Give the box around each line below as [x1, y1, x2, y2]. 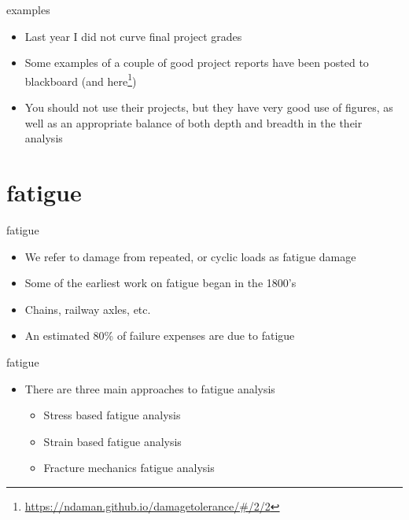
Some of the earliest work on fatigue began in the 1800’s [24, 275, 297, 291]
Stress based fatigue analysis [43, 407, 181, 423]
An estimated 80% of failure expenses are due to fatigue [24, 327, 295, 344]
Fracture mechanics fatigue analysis [43, 459, 215, 476]
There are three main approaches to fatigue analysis [24, 380, 275, 396]
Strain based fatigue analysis [43, 433, 182, 449]
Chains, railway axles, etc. [24, 301, 151, 317]
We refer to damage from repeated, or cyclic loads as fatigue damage [24, 248, 356, 264]
